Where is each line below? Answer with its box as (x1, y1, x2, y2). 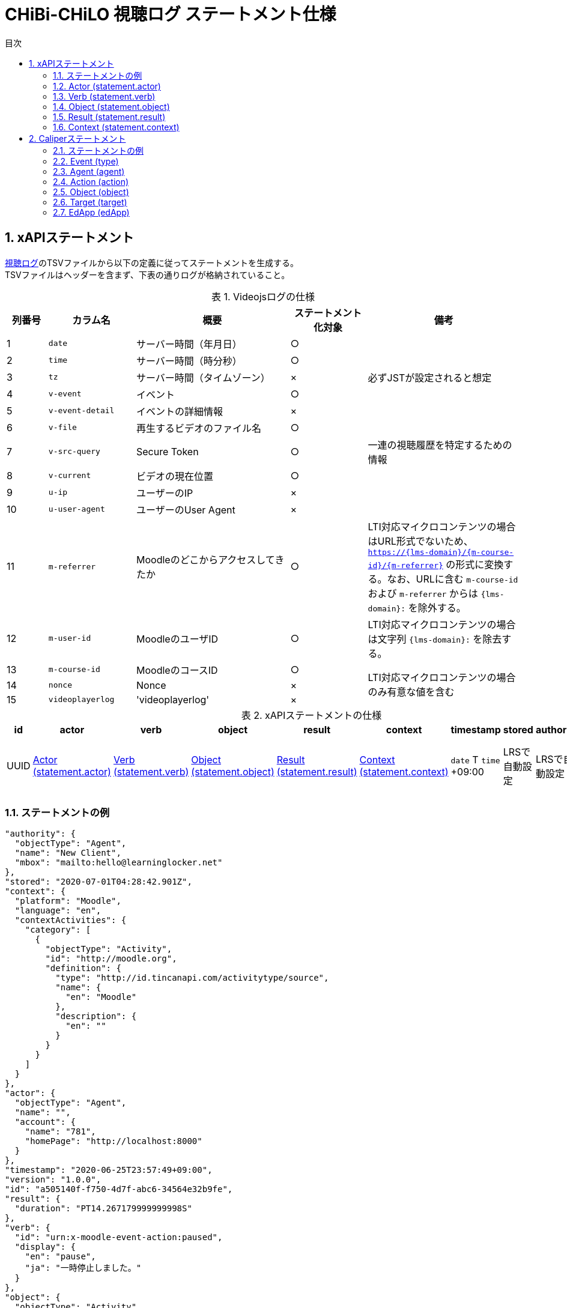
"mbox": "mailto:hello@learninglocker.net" (14, 858, 223, 868)
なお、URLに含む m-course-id (387, 572, 518, 585)
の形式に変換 (446, 558, 504, 571)
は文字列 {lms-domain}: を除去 (368, 632, 502, 645)
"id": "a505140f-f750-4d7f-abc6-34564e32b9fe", (5, 1184, 233, 1194)
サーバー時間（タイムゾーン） (136, 371, 270, 384)
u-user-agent (48, 504, 105, 514)
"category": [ (25, 925, 91, 935)
